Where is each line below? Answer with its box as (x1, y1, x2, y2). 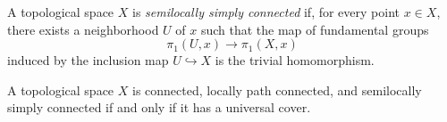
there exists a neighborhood (7, 20, 159, 38)
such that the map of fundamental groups (200, 20, 429, 38)
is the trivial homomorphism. (215, 51, 375, 69)
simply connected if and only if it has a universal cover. (7, 98, 311, 117)
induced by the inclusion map (7, 51, 169, 69)
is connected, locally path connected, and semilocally (131, 80, 422, 99)
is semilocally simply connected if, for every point (131, 3, 401, 20)
